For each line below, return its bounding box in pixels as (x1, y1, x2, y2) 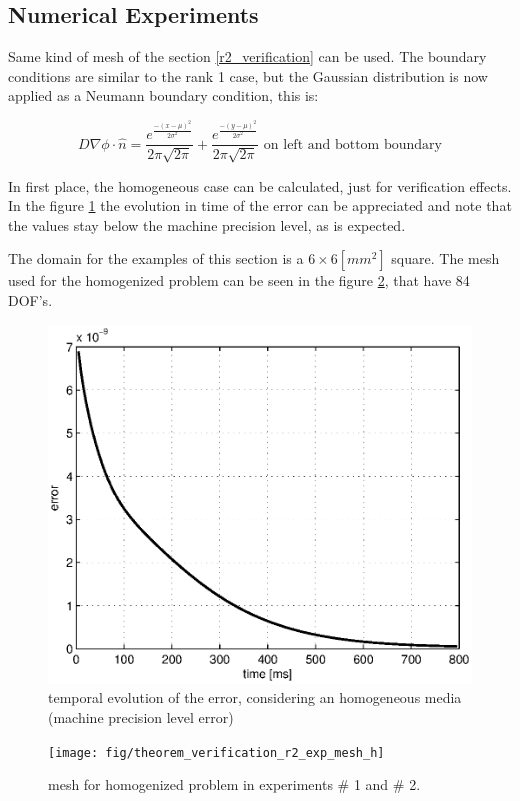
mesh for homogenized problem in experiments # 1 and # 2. (48, 774, 421, 795)
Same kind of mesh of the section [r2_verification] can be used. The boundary (8, 46, 487, 67)
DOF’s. (8, 289, 53, 310)
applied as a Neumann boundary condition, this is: (8, 85, 319, 106)
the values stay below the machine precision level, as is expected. (8, 214, 406, 235)
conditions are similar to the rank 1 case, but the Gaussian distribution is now (8, 65, 488, 86)
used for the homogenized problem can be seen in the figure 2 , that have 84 (8, 270, 470, 291)
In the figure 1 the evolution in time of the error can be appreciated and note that (8, 195, 512, 216)
